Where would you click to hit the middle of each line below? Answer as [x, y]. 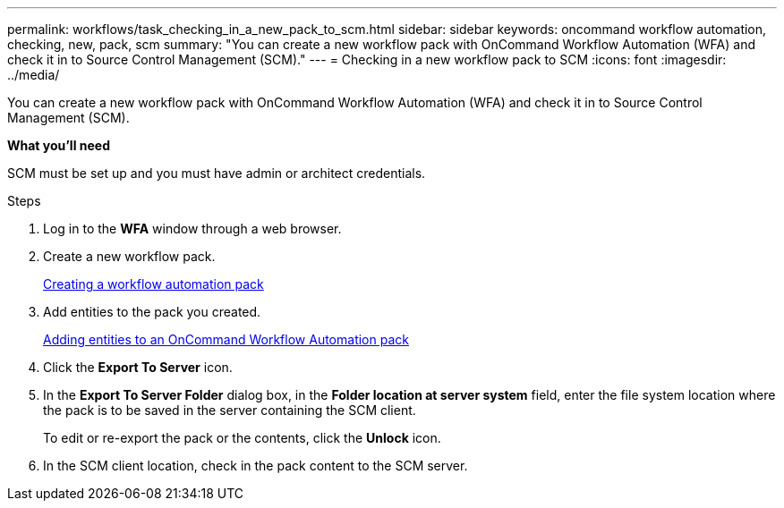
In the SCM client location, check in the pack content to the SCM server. [256, 466]
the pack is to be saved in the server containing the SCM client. [230, 410]
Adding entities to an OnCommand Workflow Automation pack [226, 339]
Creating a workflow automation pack [153, 284]
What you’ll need [59, 145]
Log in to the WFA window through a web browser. [192, 229]
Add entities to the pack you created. [152, 312]
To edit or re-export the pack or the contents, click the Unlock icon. [242, 438]
